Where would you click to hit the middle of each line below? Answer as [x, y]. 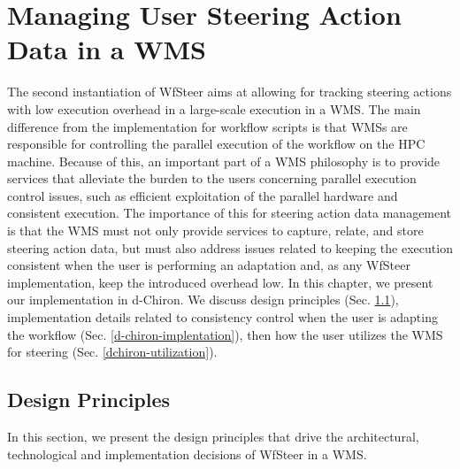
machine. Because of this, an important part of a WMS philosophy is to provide [224, 161]
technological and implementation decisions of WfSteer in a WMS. [187, 454]
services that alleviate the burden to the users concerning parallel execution [212, 178]
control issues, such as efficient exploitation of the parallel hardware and [203, 195]
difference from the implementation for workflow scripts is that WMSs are [207, 126]
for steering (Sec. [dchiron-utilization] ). [112, 352]
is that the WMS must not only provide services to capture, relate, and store [215, 231]
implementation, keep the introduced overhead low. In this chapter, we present [220, 282]
